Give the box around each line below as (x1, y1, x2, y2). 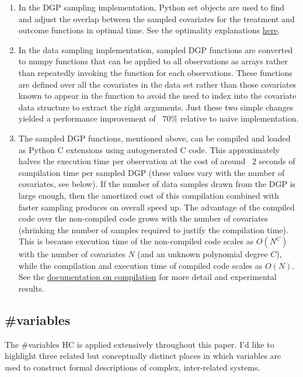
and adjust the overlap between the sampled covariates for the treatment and (18, 12, 295, 25)
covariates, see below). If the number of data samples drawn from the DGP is (18, 178, 296, 190)
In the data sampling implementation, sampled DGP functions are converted (18, 43, 293, 56)
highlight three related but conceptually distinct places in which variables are (5, 350, 281, 362)
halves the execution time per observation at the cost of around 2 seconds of (18, 155, 295, 167)
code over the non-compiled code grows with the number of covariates (18, 212, 269, 224)
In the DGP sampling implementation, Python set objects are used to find (18, 1, 285, 13)
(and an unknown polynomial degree (137, 248, 268, 260)
